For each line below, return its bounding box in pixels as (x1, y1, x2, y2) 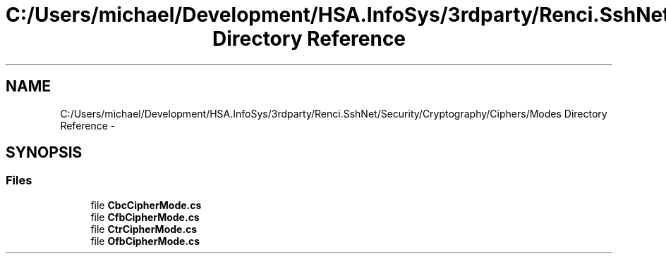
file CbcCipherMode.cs (90, 198, 202, 211)
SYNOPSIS (6, 144, 83, 162)
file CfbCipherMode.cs (90, 210, 200, 223)
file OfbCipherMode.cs (90, 234, 200, 247)
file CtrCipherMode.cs (90, 222, 198, 235)
